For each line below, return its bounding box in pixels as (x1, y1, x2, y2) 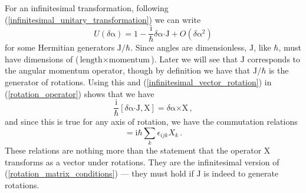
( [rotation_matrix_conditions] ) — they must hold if (5, 167, 194, 179)
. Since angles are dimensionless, (130, 41, 247, 54)
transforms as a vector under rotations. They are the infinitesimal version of (5, 155, 279, 168)
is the (268, 64, 289, 76)
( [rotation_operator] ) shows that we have (5, 87, 154, 99)
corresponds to (247, 52, 301, 65)
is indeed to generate (203, 167, 279, 179)
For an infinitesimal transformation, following (5, 2, 169, 14)
